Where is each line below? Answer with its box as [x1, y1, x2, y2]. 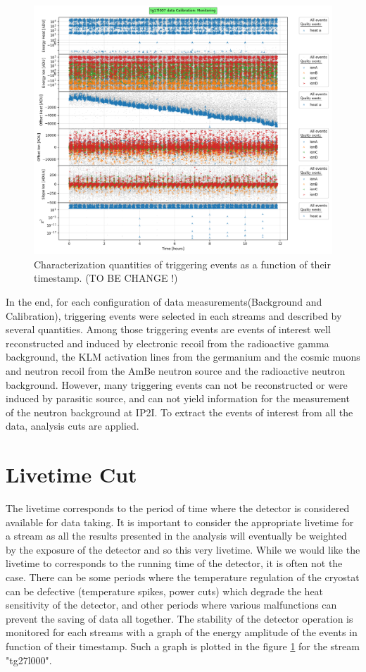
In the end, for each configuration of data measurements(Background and [6, 294, 322, 309]
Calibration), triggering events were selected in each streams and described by [6, 308, 342, 323]
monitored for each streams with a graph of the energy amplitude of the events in [6, 625, 358, 640]
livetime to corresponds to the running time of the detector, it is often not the [6, 556, 343, 571]
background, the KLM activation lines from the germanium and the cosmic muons [6, 349, 360, 364]
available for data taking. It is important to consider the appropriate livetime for [6, 514, 354, 529]
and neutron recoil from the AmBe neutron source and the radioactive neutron [6, 363, 346, 378]
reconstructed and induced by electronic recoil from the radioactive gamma [6, 335, 329, 350]
